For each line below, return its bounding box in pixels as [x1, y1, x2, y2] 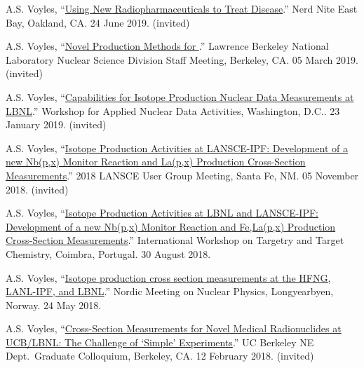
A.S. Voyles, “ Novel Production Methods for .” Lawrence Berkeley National [6, 39, 329, 53]
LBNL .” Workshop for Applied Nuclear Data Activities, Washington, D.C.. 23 [6, 103, 340, 118]
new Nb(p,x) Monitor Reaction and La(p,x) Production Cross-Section [6, 154, 306, 169]
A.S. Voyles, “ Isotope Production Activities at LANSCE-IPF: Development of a [6, 140, 348, 155]
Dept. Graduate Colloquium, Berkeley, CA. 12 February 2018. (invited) [6, 348, 314, 363]
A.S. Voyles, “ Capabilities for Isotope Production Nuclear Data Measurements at [6, 89, 354, 104]
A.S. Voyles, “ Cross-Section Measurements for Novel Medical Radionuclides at [6, 321, 342, 336]
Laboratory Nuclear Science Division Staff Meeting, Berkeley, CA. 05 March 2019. [6, 52, 358, 67]
